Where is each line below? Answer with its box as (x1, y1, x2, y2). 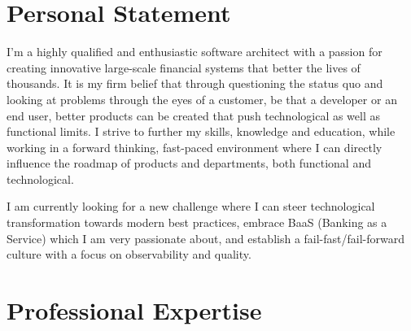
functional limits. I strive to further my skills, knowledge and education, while (7, 123, 396, 140)
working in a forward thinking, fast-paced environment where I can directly (7, 138, 383, 155)
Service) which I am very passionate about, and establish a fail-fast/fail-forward (7, 229, 405, 246)
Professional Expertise (7, 294, 262, 327)
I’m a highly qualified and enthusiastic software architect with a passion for (7, 43, 383, 60)
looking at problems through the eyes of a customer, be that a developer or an (7, 90, 397, 107)
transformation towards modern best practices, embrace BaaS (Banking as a (7, 214, 387, 231)
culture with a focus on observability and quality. (7, 246, 251, 263)
